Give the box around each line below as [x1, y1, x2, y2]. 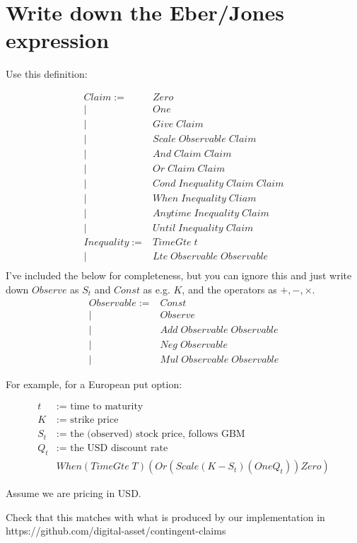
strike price [70, 415, 119, 426]
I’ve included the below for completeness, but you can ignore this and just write [6, 268, 352, 283]
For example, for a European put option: [6, 376, 182, 391]
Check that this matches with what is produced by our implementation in [6, 509, 325, 524]
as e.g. [143, 281, 170, 296]
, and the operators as [182, 281, 277, 296]
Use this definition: [6, 66, 88, 81]
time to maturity [70, 402, 144, 412]
